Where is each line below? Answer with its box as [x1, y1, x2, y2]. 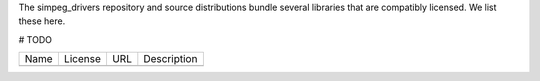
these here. [18, 15, 66, 27]
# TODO [18, 33, 52, 45]
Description [143, 52, 198, 66]
